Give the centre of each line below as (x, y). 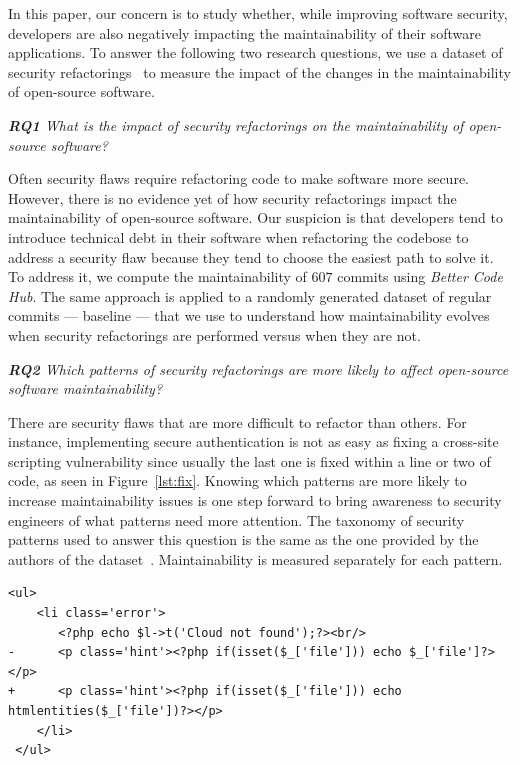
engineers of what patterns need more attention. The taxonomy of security (236, 519)
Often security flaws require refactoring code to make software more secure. (239, 178)
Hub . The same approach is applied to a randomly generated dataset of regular (250, 295)
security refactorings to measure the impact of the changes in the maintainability (259, 71)
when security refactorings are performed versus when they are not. (214, 334)
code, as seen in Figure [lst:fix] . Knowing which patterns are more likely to (237, 480)
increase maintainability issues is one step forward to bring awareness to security (255, 500)
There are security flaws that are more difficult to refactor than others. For (237, 421)
